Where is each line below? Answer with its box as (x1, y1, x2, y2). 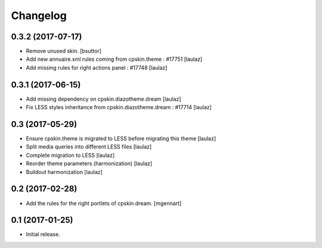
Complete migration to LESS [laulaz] (26, 151, 115, 159)
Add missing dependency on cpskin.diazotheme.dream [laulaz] (26, 95, 181, 103)
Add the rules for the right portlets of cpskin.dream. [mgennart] (26, 200, 182, 207)
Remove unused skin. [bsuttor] (26, 48, 101, 55)
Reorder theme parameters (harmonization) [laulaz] (26, 160, 153, 167)
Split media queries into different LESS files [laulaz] (26, 143, 152, 150)
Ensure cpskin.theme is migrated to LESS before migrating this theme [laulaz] (26, 135, 216, 142)
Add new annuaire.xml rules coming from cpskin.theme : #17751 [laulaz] (26, 55, 203, 63)
